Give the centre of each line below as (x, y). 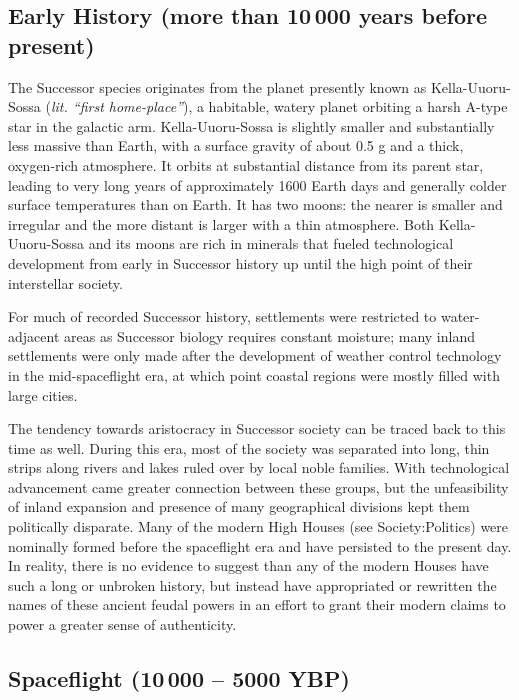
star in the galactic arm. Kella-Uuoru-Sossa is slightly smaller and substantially (251, 125)
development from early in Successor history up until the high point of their (240, 262)
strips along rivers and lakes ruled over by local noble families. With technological (259, 467)
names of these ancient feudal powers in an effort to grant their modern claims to (257, 604)
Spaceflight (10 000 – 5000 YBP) (179, 678)
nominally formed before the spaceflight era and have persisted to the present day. (260, 545)
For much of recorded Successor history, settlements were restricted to (222, 316)
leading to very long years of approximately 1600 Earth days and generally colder (257, 184)
